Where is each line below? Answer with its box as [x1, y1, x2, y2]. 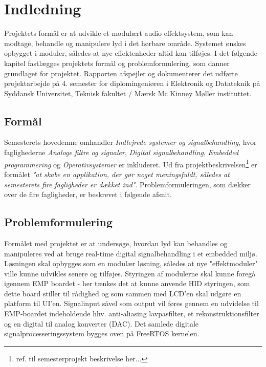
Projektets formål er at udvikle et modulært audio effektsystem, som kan [4, 28, 233, 38]
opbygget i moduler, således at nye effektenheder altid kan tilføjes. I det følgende [4, 48, 257, 58]
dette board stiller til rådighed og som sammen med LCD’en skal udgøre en [4, 288, 241, 298]
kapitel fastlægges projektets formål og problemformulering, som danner [4, 57, 230, 68]
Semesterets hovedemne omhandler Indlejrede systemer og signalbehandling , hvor [4, 137, 257, 147]
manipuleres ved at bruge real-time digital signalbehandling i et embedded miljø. [4, 248, 257, 258]
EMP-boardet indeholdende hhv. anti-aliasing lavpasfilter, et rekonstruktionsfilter [4, 308, 259, 319]
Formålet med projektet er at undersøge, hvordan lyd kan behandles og [4, 238, 228, 248]
